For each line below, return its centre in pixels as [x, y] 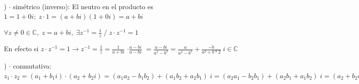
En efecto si [21, 49]
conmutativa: [32, 66]
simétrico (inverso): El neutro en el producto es [83, 6]
